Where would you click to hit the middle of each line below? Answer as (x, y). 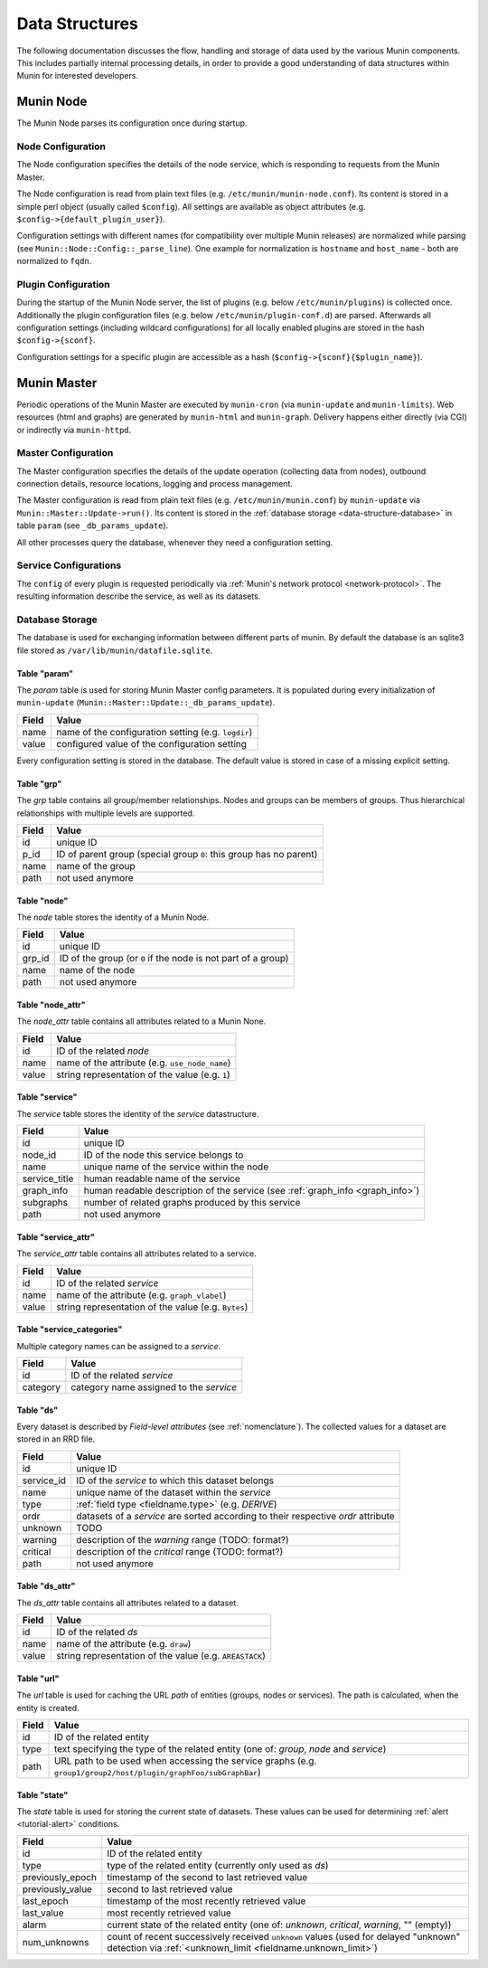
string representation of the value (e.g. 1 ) (143, 1074)
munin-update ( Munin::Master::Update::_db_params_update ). (146, 703)
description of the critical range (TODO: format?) (180, 1551)
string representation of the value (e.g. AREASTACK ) (161, 1656)
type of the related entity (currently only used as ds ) (218, 1865)
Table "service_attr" (56, 1237)
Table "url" (38, 1679)
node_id (39, 1155)
